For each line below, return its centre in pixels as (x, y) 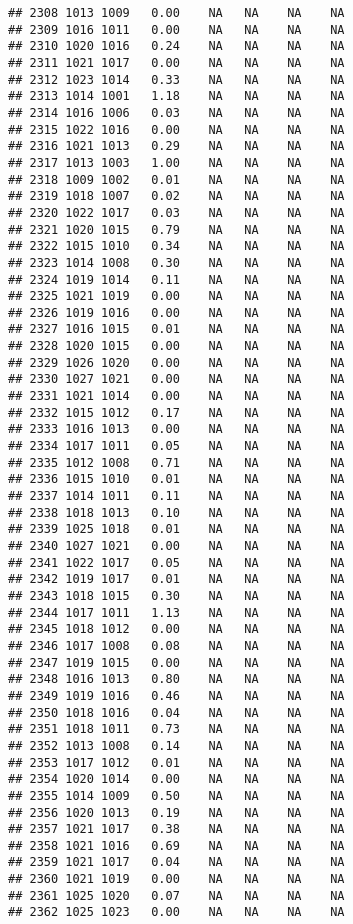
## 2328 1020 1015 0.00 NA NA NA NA (176, 346)
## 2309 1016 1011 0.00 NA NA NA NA (176, 29)
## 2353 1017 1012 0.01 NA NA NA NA (176, 762)
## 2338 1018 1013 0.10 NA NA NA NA (176, 512)
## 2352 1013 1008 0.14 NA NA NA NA (176, 745)
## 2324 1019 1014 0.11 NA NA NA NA (176, 279)
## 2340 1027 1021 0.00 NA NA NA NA (176, 546)
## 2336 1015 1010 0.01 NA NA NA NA (176, 479)
